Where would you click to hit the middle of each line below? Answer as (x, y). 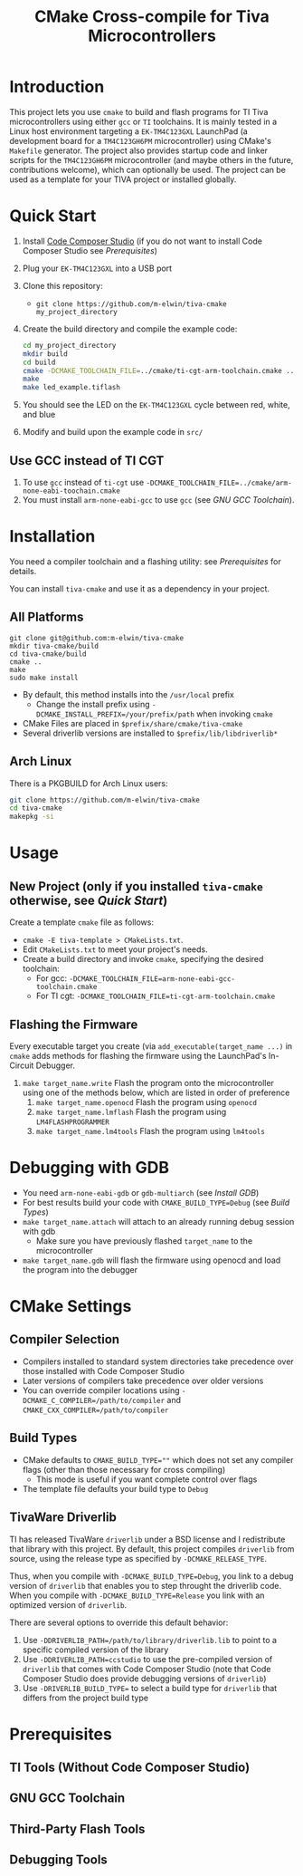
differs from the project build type (85, 1698)
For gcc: (52, 978)
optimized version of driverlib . (68, 1604)
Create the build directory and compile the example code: (130, 329)
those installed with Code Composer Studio (104, 1371)
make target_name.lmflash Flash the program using (131, 1111)
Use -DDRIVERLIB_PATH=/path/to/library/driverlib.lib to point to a (150, 1640)
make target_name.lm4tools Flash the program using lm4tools (150, 1130)
